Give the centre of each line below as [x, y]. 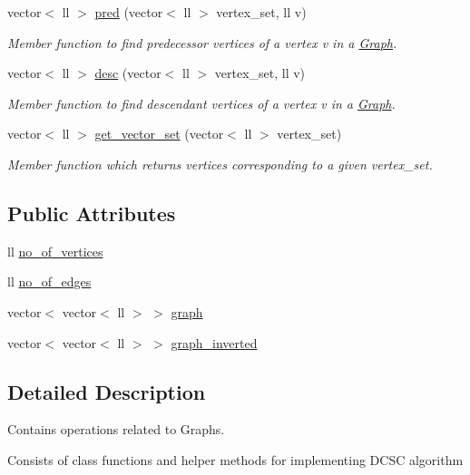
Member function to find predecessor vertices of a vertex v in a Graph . [202, 42]
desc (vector [128, 73]
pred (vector [129, 12]
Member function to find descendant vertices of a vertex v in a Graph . [201, 103]
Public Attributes [92, 213]
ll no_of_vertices [55, 251]
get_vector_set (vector [159, 134]
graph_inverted [214, 342]
